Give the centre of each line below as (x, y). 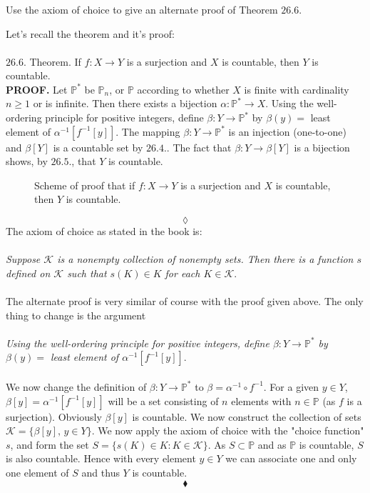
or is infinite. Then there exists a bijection (125, 103)
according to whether (183, 89)
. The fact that (199, 147)
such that (87, 273)
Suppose (23, 259)
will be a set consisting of (163, 400)
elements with (261, 400)
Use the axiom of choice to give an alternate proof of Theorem (142, 9)
